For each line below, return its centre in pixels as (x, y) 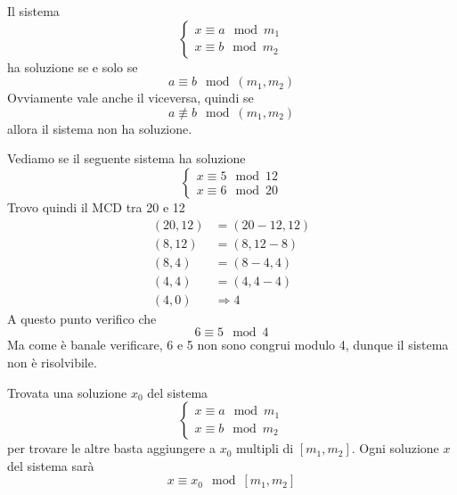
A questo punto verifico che (82, 318)
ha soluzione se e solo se (73, 66)
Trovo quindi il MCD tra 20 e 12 (96, 206)
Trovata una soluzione (67, 392)
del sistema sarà (51, 465)
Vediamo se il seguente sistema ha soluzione (126, 158)
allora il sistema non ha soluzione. (100, 128)
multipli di (265, 448)
